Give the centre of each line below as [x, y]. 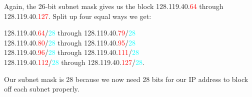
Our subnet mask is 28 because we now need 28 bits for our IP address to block [126, 79]
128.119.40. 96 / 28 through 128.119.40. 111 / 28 [71, 52]
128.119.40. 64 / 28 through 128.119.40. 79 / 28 [70, 33]
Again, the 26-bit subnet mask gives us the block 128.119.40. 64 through [114, 6]
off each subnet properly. [42, 89]
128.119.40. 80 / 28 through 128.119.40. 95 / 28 [70, 42]
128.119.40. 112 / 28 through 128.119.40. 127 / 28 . [74, 62]
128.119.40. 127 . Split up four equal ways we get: [78, 16]
